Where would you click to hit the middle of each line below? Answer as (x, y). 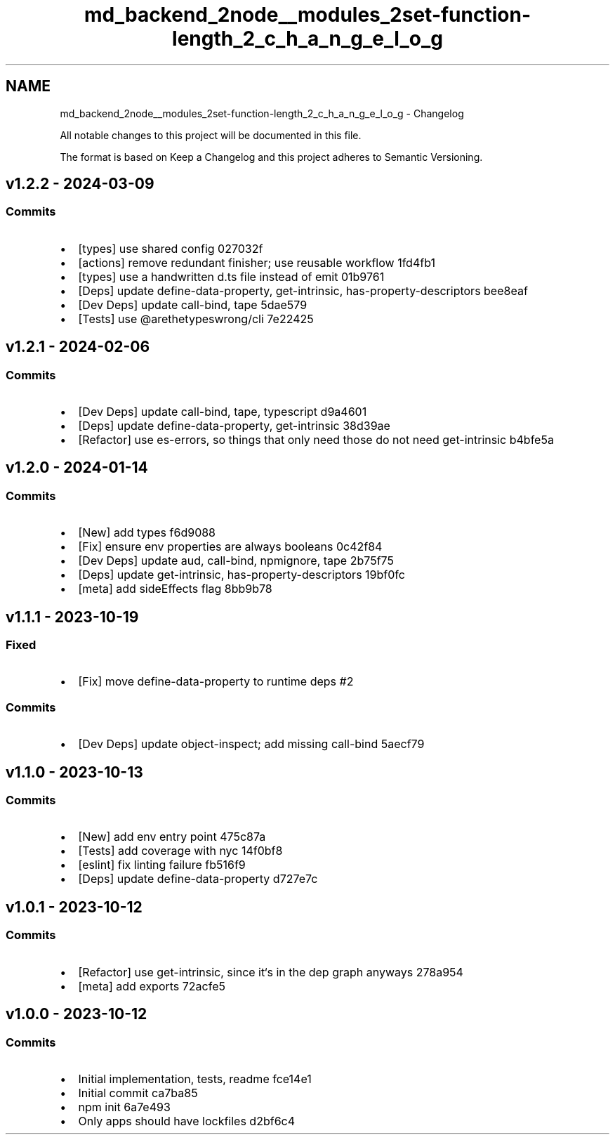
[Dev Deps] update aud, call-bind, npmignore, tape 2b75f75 (236, 561)
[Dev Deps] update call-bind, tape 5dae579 (193, 304)
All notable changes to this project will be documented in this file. (211, 135)
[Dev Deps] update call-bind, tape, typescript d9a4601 (223, 412)
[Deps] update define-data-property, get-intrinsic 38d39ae (234, 426)
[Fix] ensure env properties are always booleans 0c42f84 (230, 547)
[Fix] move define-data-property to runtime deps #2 (216, 682)
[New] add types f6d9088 (147, 533)
